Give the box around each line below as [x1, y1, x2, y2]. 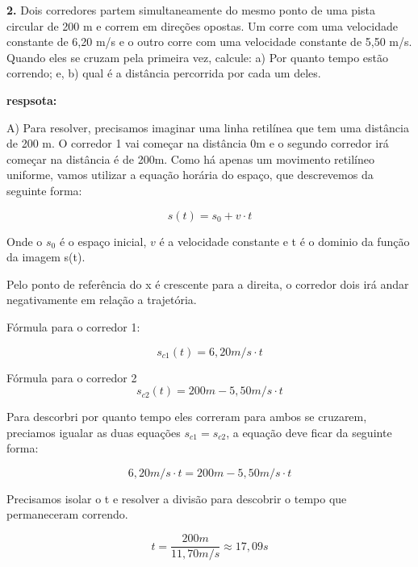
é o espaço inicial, [59, 232, 147, 249]
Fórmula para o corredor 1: [6, 318, 140, 335]
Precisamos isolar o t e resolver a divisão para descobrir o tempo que [6, 490, 347, 507]
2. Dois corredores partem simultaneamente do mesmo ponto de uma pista [6, 2, 375, 18]
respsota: [6, 91, 57, 108]
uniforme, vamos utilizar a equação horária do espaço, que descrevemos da [6, 166, 374, 183]
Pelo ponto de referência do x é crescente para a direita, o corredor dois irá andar [6, 275, 409, 292]
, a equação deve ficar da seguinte [226, 423, 392, 440]
